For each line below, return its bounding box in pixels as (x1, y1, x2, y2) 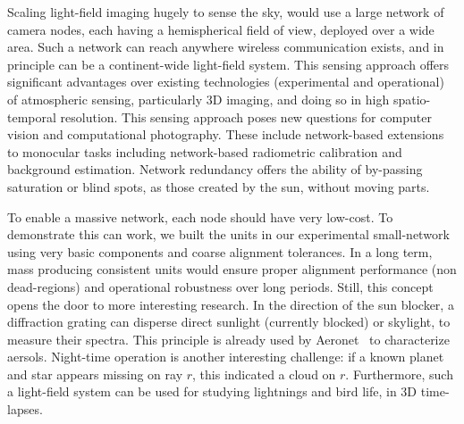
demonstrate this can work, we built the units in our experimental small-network (7, 225, 450, 244)
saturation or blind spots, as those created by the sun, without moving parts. (7, 177, 430, 195)
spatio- (392, 89, 431, 108)
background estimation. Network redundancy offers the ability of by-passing (7, 160, 423, 179)
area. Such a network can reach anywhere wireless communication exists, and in (7, 37, 444, 56)
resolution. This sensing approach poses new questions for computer (60, 107, 432, 126)
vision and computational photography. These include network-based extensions (7, 125, 444, 144)
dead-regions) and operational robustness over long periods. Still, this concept (7, 277, 434, 295)
